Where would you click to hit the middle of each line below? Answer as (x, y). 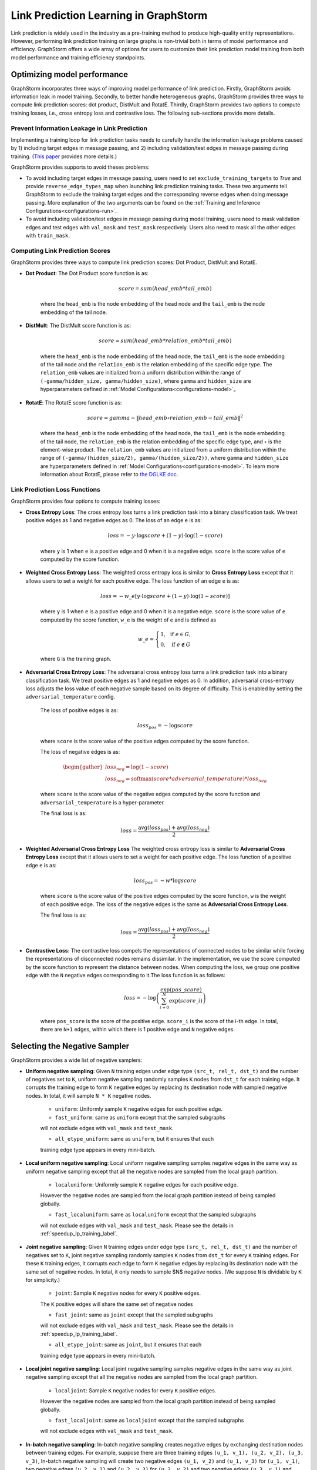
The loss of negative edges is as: (80, 751)
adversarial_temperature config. (70, 697)
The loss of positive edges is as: (79, 710)
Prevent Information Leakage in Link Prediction (79, 128)
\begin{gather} (83, 767)
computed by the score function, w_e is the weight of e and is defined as (128, 620)
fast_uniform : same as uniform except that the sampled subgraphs (140, 1117)
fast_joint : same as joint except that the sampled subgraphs (134, 1315)
